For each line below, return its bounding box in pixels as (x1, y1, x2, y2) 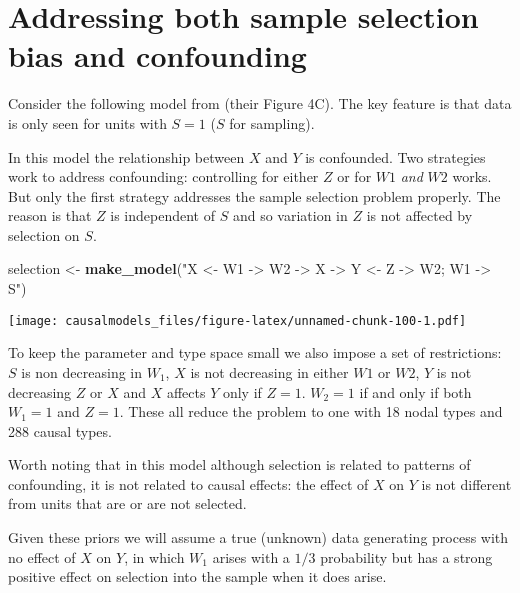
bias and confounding (8, 35, 307, 76)
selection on (8, 224, 80, 245)
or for (337, 166, 372, 187)
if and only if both (359, 381, 472, 402)
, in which (124, 546, 185, 567)
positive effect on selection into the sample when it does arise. (8, 566, 387, 587)
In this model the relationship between (8, 146, 245, 167)
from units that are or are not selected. (8, 493, 247, 514)
